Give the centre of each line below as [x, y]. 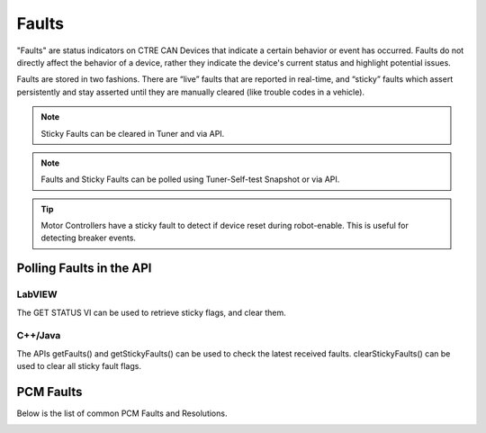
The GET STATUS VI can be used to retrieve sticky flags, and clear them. [152, 312]
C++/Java [39, 336]
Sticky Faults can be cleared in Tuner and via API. [133, 133]
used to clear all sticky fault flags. [79, 366]
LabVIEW [37, 294]
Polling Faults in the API [84, 269]
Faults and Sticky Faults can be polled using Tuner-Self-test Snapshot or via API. [190, 179]
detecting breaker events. [89, 238]
